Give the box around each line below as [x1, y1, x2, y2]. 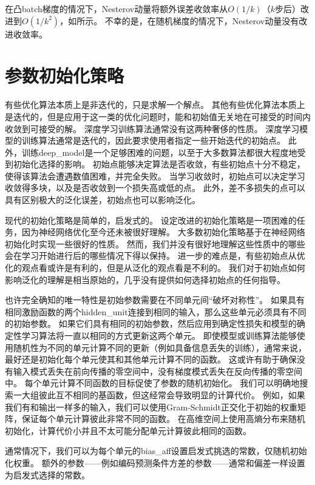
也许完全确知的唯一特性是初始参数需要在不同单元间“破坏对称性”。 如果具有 [5, 293, 305, 306]
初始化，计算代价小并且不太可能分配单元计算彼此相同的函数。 [5, 424, 251, 436]
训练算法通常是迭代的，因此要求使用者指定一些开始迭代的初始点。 [21, 134, 285, 147]
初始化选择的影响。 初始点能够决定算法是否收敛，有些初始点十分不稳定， [13, 158, 305, 170]
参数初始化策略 [5, 63, 124, 88]
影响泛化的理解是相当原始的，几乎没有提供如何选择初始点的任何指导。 [5, 273, 285, 286]
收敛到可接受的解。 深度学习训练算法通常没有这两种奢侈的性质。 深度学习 [5, 122, 300, 135]
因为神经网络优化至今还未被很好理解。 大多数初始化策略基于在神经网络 [21, 226, 305, 238]
